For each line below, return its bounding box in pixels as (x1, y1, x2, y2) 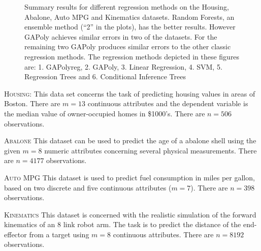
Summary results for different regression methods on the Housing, (24, 2, 229, 12)
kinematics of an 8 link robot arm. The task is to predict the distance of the (4, 219, 241, 230)
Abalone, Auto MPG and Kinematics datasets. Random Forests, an (24, 11, 235, 22)
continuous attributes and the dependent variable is (87, 98, 248, 109)
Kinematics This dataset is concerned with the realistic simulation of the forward (4, 209, 256, 219)
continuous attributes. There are (113, 229, 214, 239)
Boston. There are (4, 98, 60, 109)
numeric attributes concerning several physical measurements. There (44, 145, 257, 155)
